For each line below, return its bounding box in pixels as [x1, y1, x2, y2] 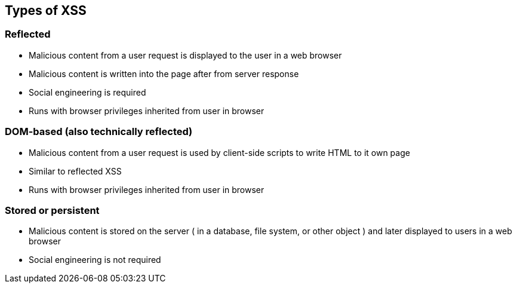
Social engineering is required [29, 87, 146, 97]
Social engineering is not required [29, 255, 161, 265]
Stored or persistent [5, 204, 100, 216]
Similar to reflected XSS [29, 166, 122, 176]
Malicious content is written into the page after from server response [29, 68, 299, 79]
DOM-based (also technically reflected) [5, 125, 193, 138]
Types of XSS [5, 3, 87, 18]
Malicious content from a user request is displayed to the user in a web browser [29, 50, 342, 60]
